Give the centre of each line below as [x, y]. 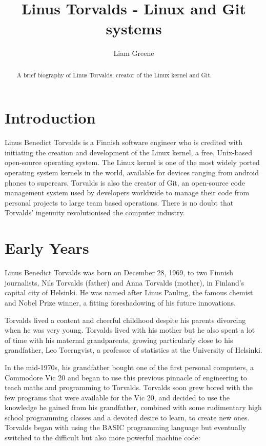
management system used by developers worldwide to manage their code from [127, 192]
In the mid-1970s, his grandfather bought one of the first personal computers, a [129, 367]
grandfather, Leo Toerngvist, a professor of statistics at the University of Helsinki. [134, 350]
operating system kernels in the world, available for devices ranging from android [132, 173]
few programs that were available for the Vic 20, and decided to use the [117, 397]
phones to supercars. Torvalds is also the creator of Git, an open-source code [125, 182]
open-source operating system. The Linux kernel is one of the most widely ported [132, 162]
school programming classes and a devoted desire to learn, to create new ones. [127, 417]
